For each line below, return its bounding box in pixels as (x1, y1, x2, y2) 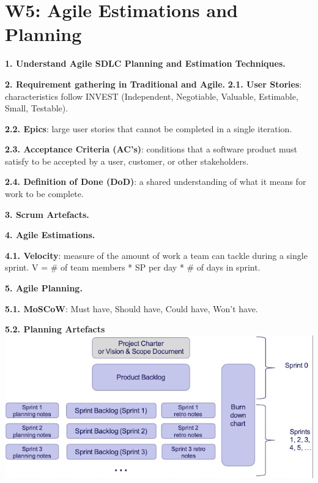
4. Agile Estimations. (5, 228, 95, 241)
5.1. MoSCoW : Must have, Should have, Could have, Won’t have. (5, 302, 258, 315)
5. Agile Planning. (5, 282, 83, 294)
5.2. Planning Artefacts (5, 323, 105, 335)
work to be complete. (5, 187, 84, 200)
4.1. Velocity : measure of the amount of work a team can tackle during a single (5, 249, 308, 261)
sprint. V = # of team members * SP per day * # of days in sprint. (5, 261, 261, 274)
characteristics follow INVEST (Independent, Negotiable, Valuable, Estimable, (5, 89, 298, 102)
